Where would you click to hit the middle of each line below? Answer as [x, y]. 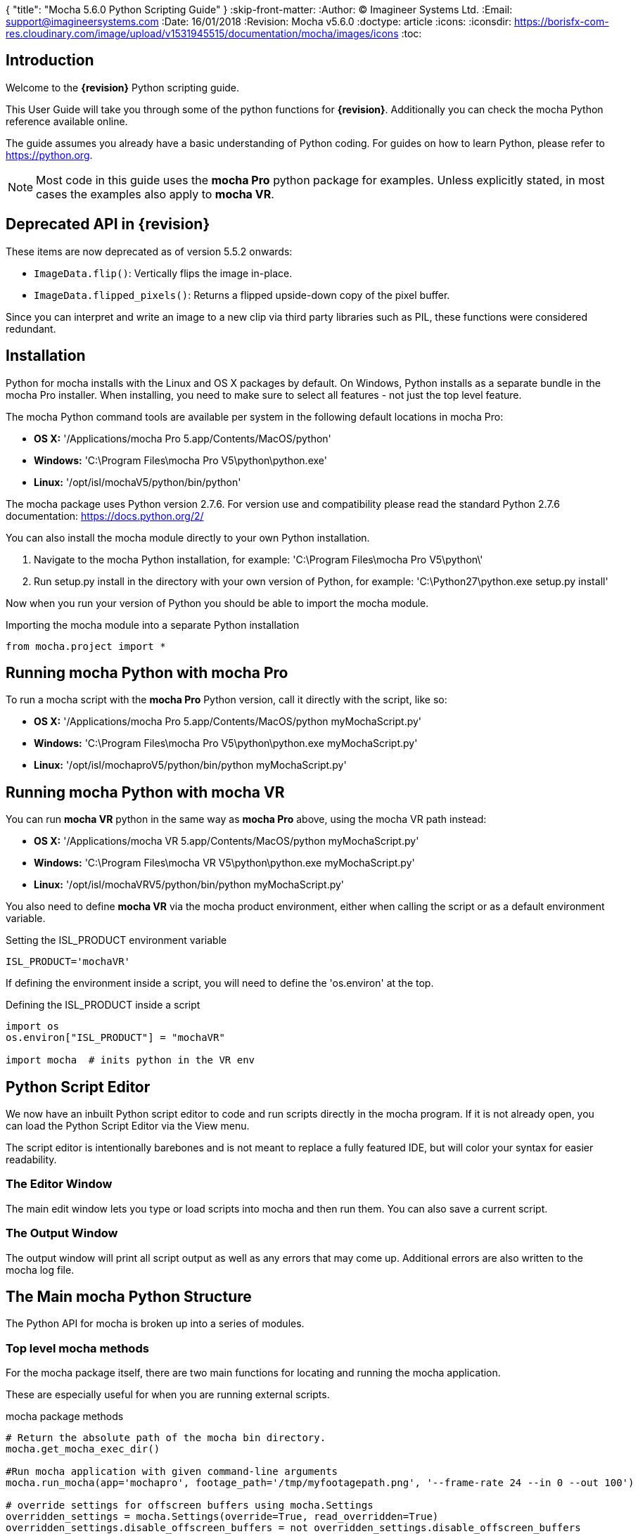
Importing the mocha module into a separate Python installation [153, 625]
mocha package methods [65, 1417]
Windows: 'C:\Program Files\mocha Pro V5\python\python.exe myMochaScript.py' [226, 743]
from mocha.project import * [86, 646]
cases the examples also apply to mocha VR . [155, 194]
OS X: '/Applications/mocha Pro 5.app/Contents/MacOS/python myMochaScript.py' [228, 722]
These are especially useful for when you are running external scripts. [168, 1395]
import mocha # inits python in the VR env [130, 1060]
